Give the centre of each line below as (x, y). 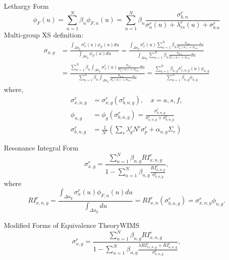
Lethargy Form (26, 6)
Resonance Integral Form (41, 148)
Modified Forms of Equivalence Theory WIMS (72, 225)
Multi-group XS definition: (44, 34)
